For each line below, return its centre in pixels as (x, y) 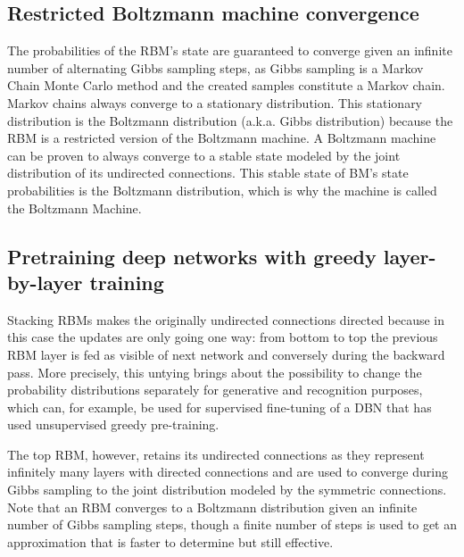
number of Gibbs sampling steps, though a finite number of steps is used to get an (232, 524)
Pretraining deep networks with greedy (192, 256)
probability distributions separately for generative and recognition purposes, (215, 390)
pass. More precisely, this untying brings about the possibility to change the (215, 372)
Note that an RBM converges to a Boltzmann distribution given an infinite (212, 507)
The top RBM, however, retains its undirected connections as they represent (216, 454)
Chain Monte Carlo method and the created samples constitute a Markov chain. (226, 85)
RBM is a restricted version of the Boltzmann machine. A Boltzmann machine (222, 138)
